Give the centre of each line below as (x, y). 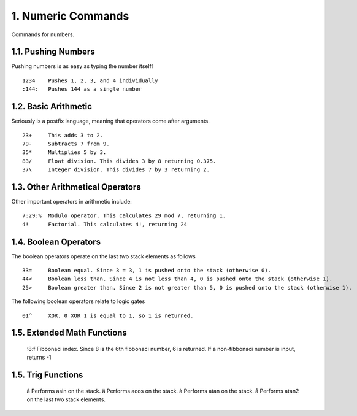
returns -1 (39, 357)
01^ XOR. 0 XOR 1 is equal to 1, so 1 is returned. (108, 315)
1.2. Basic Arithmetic (52, 106)
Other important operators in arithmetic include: (71, 202)
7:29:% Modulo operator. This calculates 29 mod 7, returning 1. (124, 216)
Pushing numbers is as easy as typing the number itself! (82, 66)
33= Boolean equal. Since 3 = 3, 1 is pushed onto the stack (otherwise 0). (147, 271)
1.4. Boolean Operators (56, 241)
